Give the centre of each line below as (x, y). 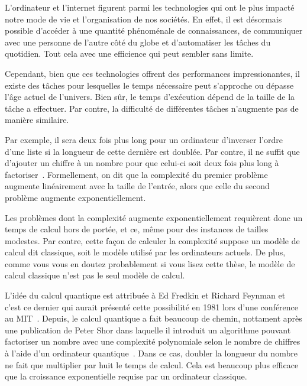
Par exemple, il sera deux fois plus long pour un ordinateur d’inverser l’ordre (144, 139)
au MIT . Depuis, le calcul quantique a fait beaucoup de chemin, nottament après (153, 318)
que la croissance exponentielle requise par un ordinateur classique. (126, 376)
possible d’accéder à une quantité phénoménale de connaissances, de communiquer (154, 30)
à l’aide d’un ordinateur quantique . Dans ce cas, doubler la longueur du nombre (151, 353)
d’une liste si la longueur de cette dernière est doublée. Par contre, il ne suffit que (152, 151)
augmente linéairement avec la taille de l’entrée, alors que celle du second (137, 186)
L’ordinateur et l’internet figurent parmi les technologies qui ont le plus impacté (150, 7)
